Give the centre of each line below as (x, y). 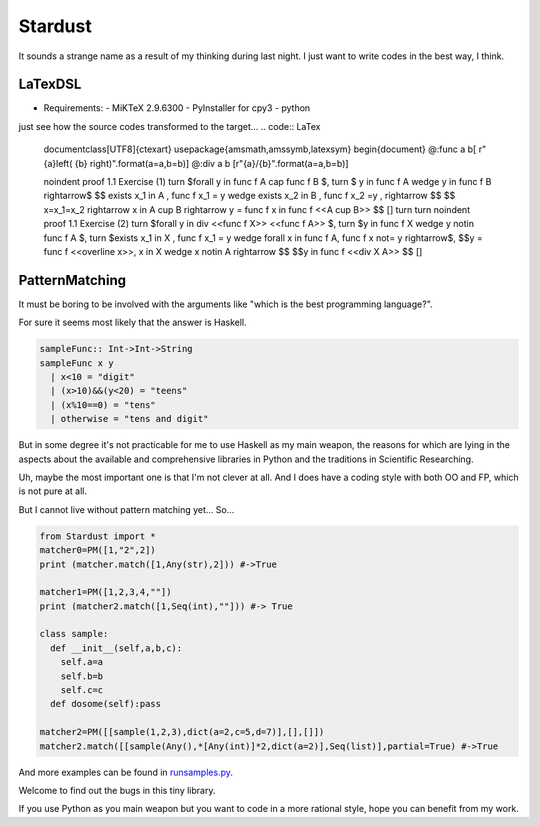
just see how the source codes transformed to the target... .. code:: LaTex (169, 126)
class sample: (74, 634)
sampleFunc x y (76, 363)
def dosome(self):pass (106, 704)
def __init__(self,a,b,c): (116, 648)
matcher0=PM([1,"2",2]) (98, 550)
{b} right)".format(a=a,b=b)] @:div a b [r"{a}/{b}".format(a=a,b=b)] (211, 163)
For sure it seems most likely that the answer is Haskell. (132, 322)
